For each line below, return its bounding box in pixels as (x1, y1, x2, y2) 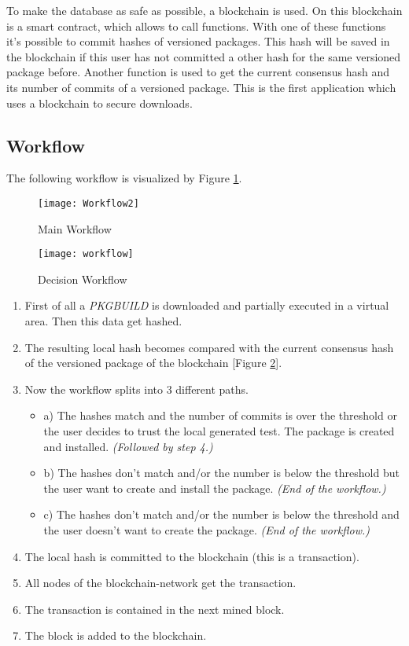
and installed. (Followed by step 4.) (43, 438, 213, 454)
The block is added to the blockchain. (24, 627, 207, 644)
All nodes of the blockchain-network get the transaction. (24, 574, 297, 591)
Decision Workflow (38, 270, 127, 287)
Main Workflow (38, 220, 112, 237)
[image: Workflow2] (38, 197, 139, 209)
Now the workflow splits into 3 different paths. (24, 380, 249, 397)
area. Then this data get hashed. (24, 313, 182, 329)
